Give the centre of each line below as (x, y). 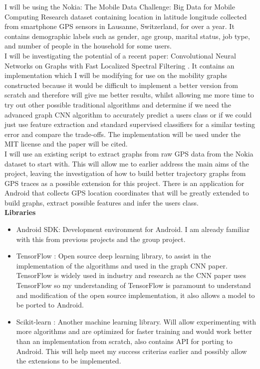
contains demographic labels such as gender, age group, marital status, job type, (127, 36)
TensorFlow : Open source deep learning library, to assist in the (114, 256)
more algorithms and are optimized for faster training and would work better (134, 331)
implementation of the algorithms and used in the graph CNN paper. (122, 265)
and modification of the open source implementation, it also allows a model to (135, 295)
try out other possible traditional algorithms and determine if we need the (118, 104)
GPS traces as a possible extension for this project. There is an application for (125, 183)
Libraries (20, 212)
